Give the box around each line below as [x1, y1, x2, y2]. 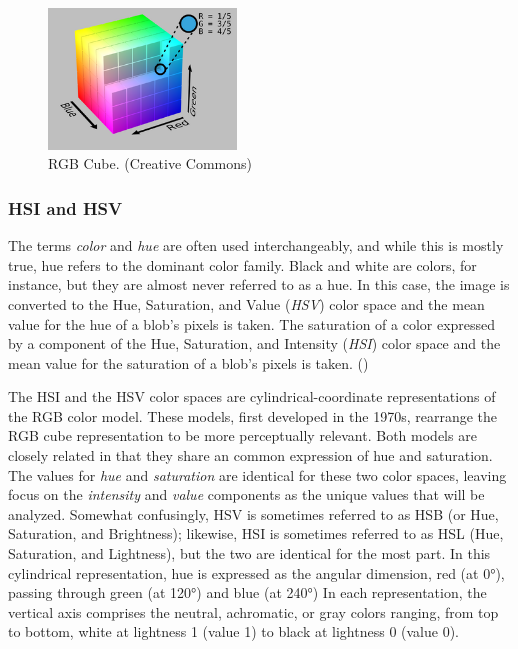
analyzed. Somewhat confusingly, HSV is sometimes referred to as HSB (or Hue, [8, 503, 499, 524]
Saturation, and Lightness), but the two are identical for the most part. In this [8, 543, 491, 564]
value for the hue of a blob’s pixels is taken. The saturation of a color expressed [8, 313, 496, 334]
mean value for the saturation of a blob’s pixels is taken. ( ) [8, 352, 369, 373]
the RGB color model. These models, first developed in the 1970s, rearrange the [8, 405, 498, 426]
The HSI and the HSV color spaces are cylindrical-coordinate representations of [8, 386, 496, 407]
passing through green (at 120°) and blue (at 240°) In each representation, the [8, 582, 487, 603]
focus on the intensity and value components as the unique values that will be [8, 484, 485, 505]
